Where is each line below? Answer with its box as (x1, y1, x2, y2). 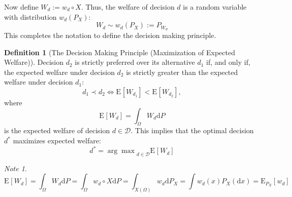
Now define (4, 2, 39, 12)
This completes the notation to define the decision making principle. (4, 30, 216, 41)
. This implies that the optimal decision (131, 125, 254, 136)
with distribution (4, 11, 57, 22)
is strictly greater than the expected (126, 66, 238, 77)
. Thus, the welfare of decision (81, 2, 175, 12)
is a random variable (183, 2, 247, 12)
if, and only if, (206, 57, 250, 67)
